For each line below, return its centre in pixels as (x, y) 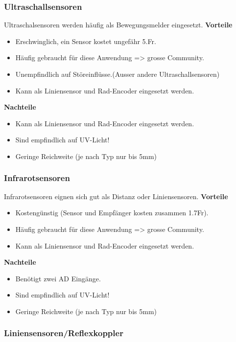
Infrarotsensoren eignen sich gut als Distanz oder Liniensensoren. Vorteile (116, 196)
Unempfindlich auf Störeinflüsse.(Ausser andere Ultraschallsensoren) (118, 74)
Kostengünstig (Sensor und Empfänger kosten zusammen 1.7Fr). (112, 213)
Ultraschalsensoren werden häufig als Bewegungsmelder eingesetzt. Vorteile (118, 25)
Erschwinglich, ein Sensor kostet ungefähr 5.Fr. (86, 41)
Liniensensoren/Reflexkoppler (64, 333)
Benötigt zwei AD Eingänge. (58, 278)
